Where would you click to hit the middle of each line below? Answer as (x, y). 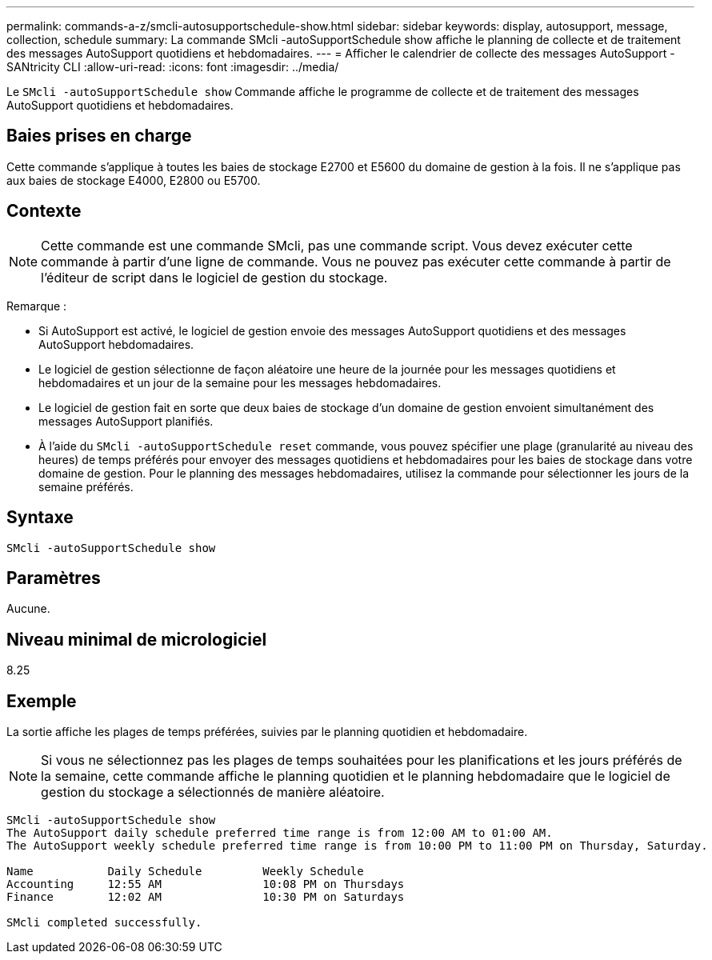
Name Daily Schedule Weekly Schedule (185, 872)
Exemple (42, 701)
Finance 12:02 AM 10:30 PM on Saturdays (206, 897)
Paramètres (54, 578)
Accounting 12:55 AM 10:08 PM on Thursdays (206, 884)
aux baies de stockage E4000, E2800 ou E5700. (134, 180)
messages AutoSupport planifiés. (126, 421)
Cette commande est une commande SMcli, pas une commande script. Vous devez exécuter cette (337, 245)
